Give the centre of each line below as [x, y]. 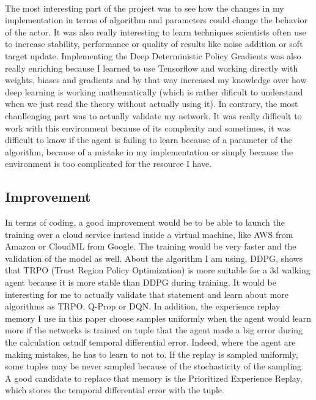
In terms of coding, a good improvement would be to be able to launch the [145, 222]
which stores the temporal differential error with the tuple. [115, 390]
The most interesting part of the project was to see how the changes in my [145, 8]
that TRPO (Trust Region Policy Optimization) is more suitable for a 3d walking [158, 270]
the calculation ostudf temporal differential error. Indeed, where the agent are [150, 342]
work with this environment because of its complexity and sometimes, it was [148, 128]
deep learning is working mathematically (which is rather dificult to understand [154, 91]
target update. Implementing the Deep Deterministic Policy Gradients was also [153, 55]
